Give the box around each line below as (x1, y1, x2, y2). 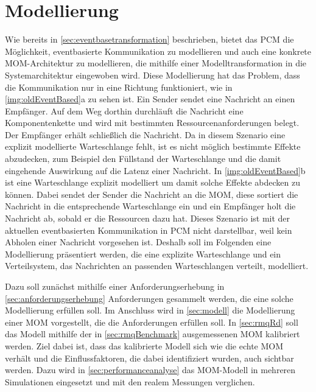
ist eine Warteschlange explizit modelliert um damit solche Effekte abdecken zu (5, 176, 301, 189)
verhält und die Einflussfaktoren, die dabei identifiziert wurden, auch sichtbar (5, 351, 294, 364)
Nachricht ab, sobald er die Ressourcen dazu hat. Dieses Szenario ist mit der (5, 212, 290, 225)
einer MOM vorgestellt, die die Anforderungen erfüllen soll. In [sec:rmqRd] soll (5, 315, 298, 328)
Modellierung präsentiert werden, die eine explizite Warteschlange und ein (5, 247, 281, 260)
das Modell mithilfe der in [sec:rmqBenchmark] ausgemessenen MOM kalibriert (5, 327, 300, 340)
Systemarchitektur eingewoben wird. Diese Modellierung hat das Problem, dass (5, 68, 300, 81)
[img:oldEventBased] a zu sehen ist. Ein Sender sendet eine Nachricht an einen (5, 93, 295, 105)
